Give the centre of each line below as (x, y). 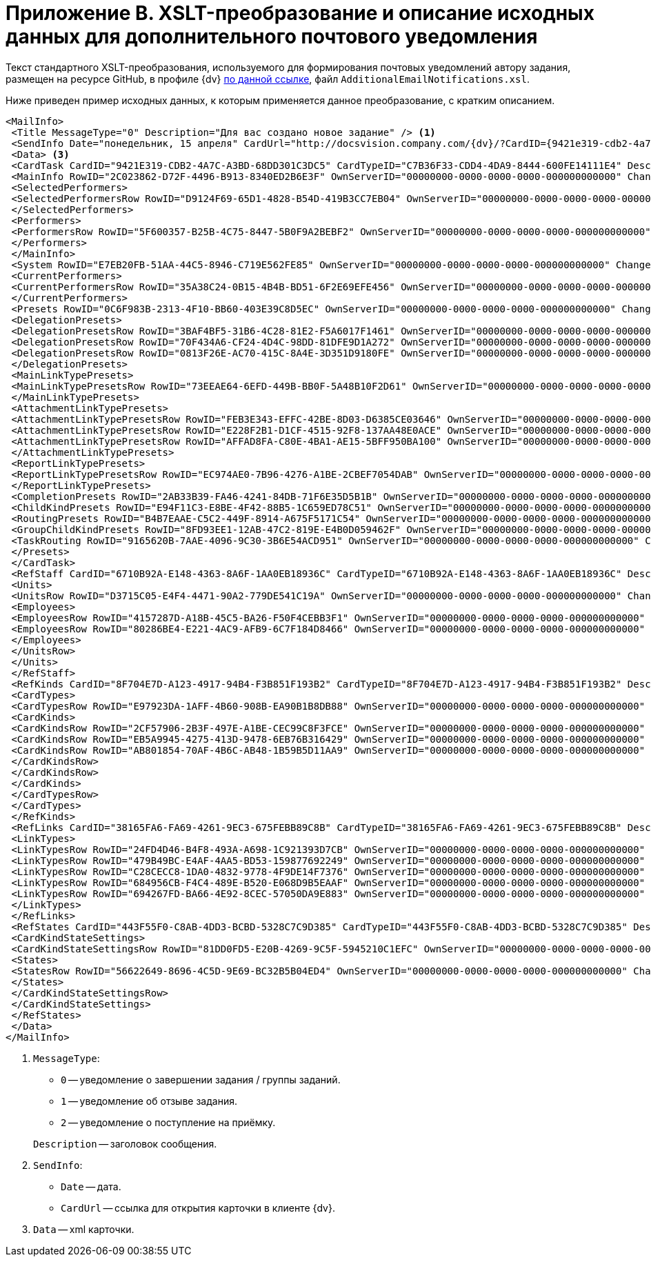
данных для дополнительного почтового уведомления (272, 37)
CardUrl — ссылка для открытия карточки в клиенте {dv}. (198, 1208)
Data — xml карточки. (84, 1229)
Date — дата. (91, 1186)
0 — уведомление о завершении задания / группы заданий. (201, 1079)
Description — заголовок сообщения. (125, 1143)
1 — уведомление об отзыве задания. (149, 1101)
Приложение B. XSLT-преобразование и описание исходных (300, 13)
